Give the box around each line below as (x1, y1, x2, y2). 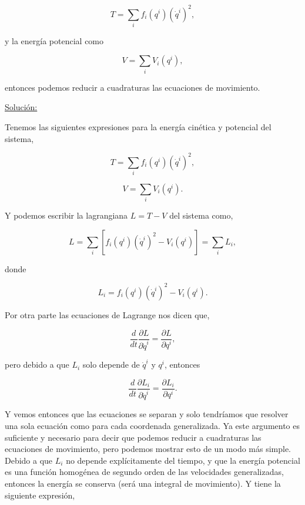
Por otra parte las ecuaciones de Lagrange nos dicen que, (5, 308, 210, 321)
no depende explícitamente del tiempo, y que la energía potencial (66, 454, 300, 466)
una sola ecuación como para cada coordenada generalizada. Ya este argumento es (5, 420, 300, 431)
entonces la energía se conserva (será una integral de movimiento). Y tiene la (5, 477, 281, 489)
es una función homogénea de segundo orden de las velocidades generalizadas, (5, 466, 284, 478)
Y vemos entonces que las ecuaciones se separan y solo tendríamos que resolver (5, 408, 289, 420)
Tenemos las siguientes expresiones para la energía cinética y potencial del (5, 120, 272, 133)
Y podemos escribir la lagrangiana (5, 209, 128, 222)
